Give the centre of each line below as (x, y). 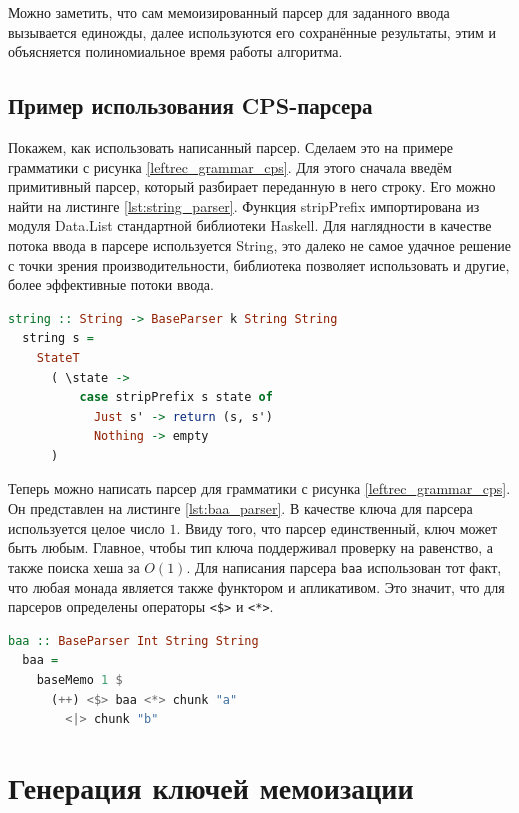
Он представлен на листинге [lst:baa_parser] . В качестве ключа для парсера (240, 508)
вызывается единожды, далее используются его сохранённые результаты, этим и (252, 31)
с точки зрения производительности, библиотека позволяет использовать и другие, (259, 264)
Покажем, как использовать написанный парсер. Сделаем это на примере (230, 146)
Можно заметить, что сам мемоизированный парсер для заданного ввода (229, 12)
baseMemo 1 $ (79, 679)
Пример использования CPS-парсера (190, 105)
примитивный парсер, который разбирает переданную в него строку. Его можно (252, 186)
